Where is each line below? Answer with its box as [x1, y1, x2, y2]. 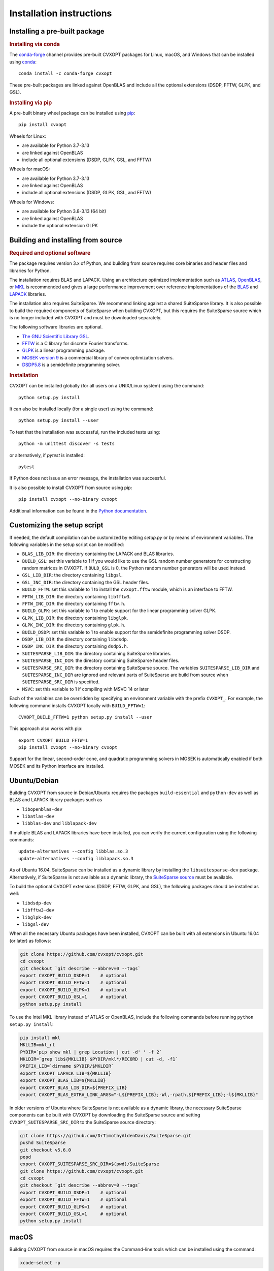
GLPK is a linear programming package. [22, 347, 105, 353]
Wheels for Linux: [9, 133, 47, 139]
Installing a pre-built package [9, 27, 105, 36]
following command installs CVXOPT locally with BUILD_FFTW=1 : [9, 702, 146, 709]
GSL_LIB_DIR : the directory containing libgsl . [22, 572, 123, 578]
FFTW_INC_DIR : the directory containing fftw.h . [22, 600, 126, 607]
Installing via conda [9, 41, 60, 48]
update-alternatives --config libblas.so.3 [18, 849, 128, 854]
